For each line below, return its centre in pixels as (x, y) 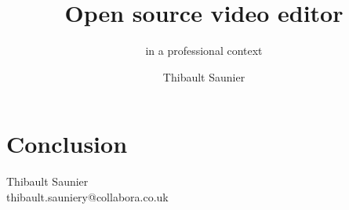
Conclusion (67, 144)
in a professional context (204, 51)
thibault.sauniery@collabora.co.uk (87, 196)
